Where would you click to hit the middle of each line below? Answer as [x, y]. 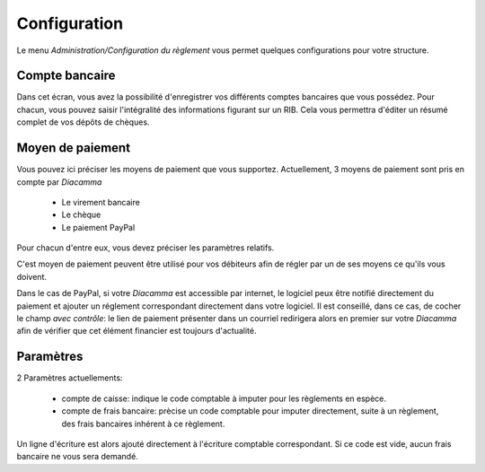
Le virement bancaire [101, 202]
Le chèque [81, 214]
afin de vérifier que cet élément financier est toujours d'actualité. [137, 331]
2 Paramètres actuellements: [70, 378]
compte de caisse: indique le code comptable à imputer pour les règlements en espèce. [224, 398]
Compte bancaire [66, 76]
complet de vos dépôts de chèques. [83, 122]
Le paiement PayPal [98, 227]
